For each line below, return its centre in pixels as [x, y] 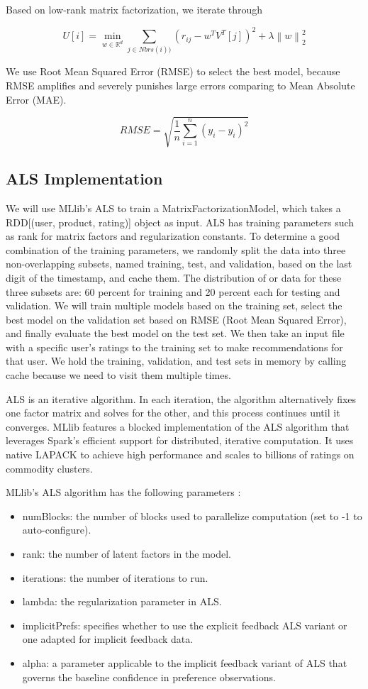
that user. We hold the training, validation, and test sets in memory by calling [176, 361]
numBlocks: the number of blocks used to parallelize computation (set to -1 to [192, 516]
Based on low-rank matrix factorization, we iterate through [134, 9]
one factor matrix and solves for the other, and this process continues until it [173, 413]
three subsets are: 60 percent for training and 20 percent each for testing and [173, 291]
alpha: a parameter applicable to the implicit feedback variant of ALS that [185, 662]
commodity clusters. [49, 468]
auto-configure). [57, 530]
